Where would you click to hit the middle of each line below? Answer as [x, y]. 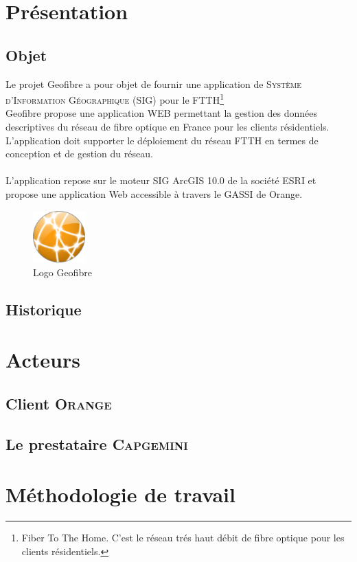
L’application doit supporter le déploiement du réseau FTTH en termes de [162, 140]
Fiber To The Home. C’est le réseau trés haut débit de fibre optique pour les [183, 538]
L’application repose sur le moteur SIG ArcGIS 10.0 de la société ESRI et [161, 180]
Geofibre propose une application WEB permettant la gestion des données [161, 113]
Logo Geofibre [62, 272]
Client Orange [59, 403]
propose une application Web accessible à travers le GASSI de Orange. [154, 193]
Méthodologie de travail [120, 494]
